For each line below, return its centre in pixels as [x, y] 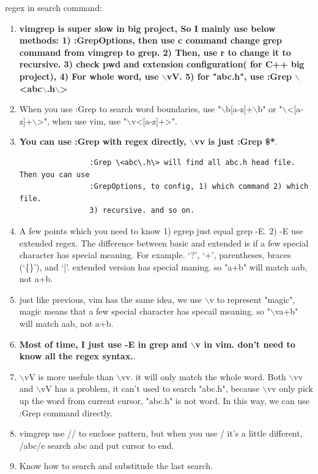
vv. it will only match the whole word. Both [204, 376]
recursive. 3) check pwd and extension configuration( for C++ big [162, 64]
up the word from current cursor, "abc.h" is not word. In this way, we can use [165, 401]
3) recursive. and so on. [142, 211]
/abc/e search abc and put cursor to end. [97, 445]
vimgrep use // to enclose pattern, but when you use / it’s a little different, [161, 433]
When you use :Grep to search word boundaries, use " [120, 109]
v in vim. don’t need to [245, 344]
